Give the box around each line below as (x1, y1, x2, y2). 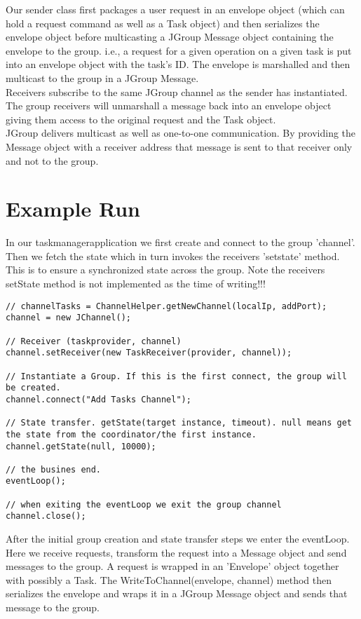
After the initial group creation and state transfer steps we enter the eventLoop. (6, 531, 350, 546)
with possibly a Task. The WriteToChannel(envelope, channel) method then (6, 572, 332, 587)
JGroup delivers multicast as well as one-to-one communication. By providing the (6, 125, 356, 140)
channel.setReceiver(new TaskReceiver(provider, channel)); (6, 348, 292, 358)
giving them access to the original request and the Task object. (6, 111, 276, 126)
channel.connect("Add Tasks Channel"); (6, 394, 191, 404)
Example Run (6, 194, 140, 223)
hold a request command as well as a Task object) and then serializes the (6, 15, 320, 30)
